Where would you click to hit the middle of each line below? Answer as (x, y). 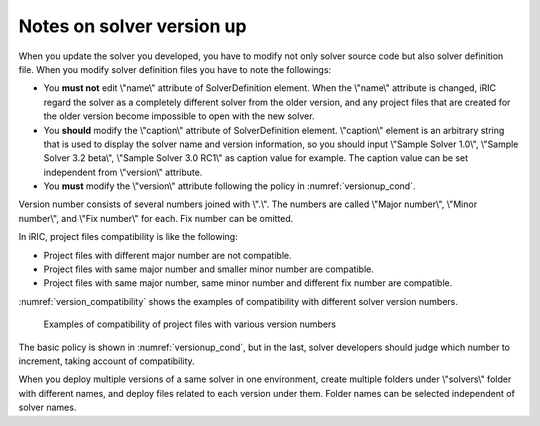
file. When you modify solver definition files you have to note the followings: (175, 69)
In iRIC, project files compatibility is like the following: (128, 237)
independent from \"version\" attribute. (123, 172)
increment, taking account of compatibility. (106, 361)
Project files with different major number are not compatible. (167, 255)
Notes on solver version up (132, 26)
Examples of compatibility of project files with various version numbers (190, 324)
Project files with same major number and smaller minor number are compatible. (208, 269)
